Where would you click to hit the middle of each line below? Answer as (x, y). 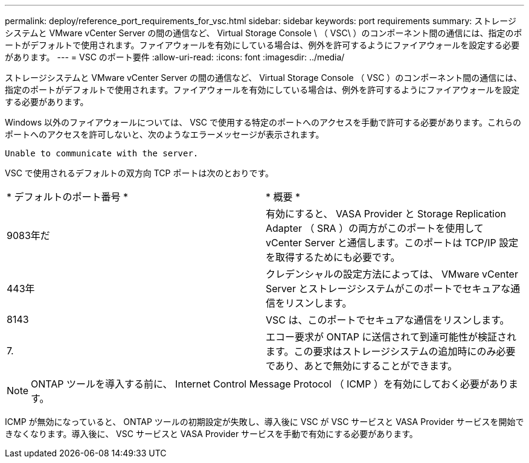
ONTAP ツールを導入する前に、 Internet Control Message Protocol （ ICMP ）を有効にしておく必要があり (270, 384)
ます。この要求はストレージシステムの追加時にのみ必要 (391, 351)
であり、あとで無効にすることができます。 (362, 366)
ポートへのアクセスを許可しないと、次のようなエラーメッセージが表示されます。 (165, 134)
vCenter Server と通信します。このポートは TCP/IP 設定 (392, 243)
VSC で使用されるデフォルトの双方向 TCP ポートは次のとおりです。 (139, 173)
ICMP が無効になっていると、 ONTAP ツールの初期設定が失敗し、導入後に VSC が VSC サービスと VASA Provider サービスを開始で (264, 422)
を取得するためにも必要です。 (333, 257)
